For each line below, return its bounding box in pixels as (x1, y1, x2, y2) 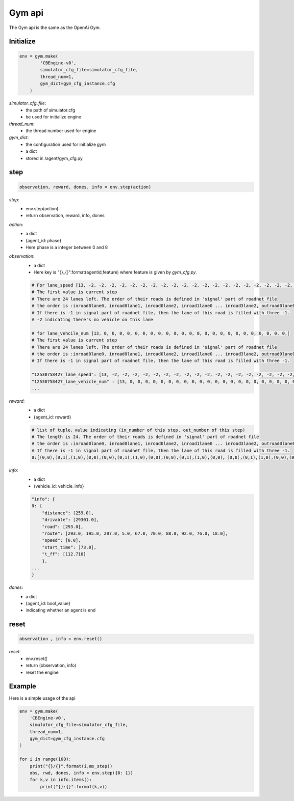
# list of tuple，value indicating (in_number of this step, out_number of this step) (31, 427, 245, 433)
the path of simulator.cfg (25, 107, 75, 113)
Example (9, 682, 36, 691)
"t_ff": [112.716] (42, 552, 86, 557)
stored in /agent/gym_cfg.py (25, 155, 83, 161)
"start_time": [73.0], (42, 544, 97, 550)
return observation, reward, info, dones (25, 213, 105, 219)
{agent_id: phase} (25, 237, 62, 243)
